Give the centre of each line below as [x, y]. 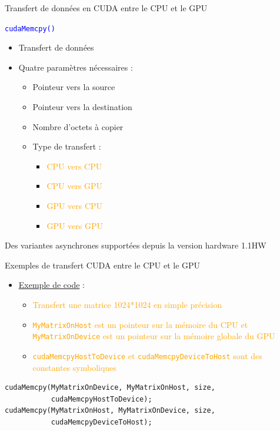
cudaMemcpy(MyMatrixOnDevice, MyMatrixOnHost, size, [110, 388]
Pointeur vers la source [74, 87]
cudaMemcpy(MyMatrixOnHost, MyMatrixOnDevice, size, [110, 411]
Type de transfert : [67, 146]
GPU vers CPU [75, 205]
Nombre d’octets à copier [78, 126]
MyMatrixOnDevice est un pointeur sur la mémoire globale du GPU [154, 336]
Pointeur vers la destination [82, 107]
